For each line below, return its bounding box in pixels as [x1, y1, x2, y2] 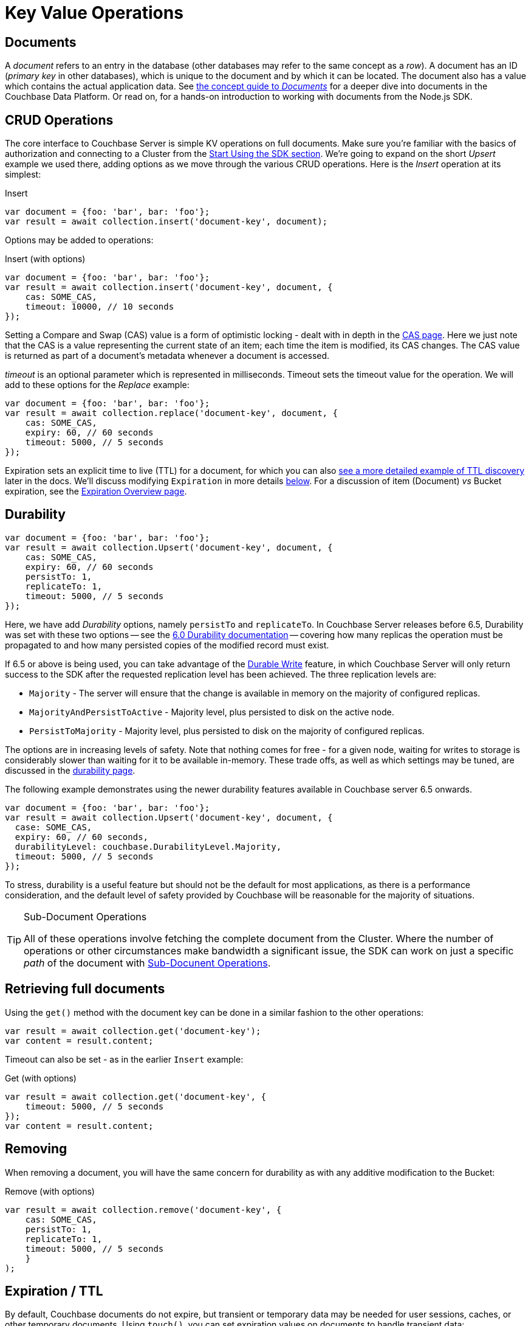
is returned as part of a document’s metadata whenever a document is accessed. [5, 350, 330, 361]
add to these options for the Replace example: [5, 380, 190, 391]
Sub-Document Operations [24, 910, 147, 923]
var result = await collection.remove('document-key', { [5, 1204, 282, 1215]
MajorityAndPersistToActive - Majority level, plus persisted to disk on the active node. [29, 706, 394, 717]
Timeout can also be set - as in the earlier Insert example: [5, 1054, 244, 1064]
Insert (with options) [5, 254, 86, 265]
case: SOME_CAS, [15, 822, 92, 832]
